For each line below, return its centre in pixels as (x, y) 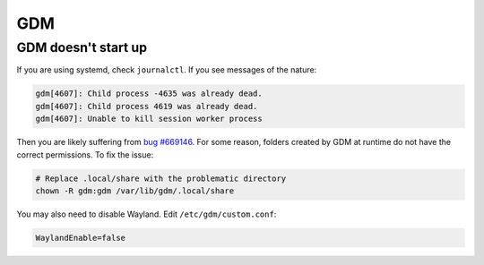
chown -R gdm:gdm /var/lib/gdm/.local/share (135, 191)
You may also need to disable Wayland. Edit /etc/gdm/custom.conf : (147, 214)
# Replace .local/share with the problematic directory (161, 178)
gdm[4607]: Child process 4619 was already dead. (147, 106)
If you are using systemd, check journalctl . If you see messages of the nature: (167, 70)
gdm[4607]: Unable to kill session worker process (149, 119)
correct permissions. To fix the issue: (85, 154)
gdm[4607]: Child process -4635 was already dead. (149, 94)
